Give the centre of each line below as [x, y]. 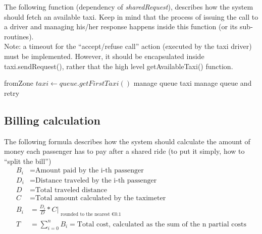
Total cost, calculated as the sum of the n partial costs [162, 224]
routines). [19, 36]
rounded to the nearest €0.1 [91, 215]
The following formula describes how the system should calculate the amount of [127, 141]
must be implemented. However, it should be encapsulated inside [104, 56]
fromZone [19, 83]
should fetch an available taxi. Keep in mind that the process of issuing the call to [131, 16]
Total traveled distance [71, 190]
